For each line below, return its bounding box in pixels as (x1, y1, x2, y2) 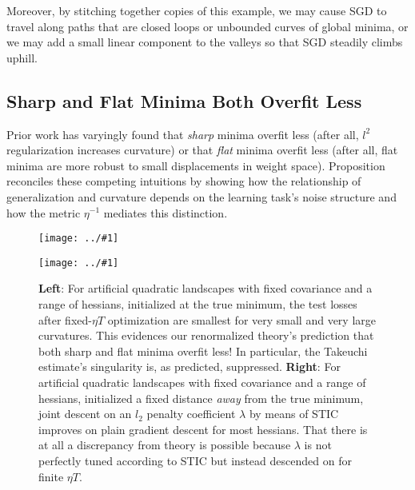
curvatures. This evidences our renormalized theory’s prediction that (38, 327, 374, 344)
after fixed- (38, 311, 92, 328)
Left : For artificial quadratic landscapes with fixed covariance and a (38, 280, 373, 297)
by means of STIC (249, 405, 339, 422)
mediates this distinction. (103, 204, 228, 221)
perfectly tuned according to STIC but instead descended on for (38, 452, 352, 468)
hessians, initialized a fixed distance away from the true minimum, (38, 389, 364, 406)
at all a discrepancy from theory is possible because (38, 436, 291, 453)
